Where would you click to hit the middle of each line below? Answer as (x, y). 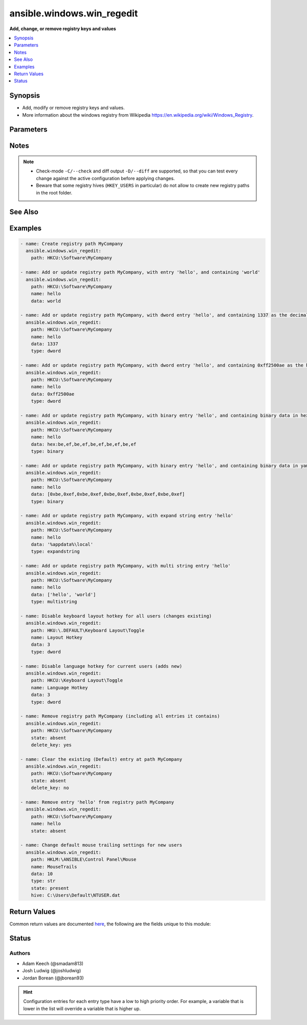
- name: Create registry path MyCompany (71, 244)
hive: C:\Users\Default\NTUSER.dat (75, 895)
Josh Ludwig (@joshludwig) (52, 971)
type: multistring (54, 602)
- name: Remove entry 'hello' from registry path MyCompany (97, 802)
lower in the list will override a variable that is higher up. (82, 1009)
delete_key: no (50, 788)
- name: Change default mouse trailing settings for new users (101, 845)
